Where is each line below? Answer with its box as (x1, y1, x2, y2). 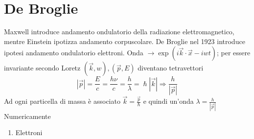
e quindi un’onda (143, 96, 194, 106)
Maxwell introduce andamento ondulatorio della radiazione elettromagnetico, (4, 26, 234, 37)
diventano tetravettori (138, 63, 204, 73)
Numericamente (4, 111, 51, 121)
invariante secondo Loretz (4, 63, 81, 73)
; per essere (216, 47, 251, 58)
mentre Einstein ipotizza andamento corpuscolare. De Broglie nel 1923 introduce (4, 36, 245, 46)
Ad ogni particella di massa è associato (4, 96, 120, 106)
